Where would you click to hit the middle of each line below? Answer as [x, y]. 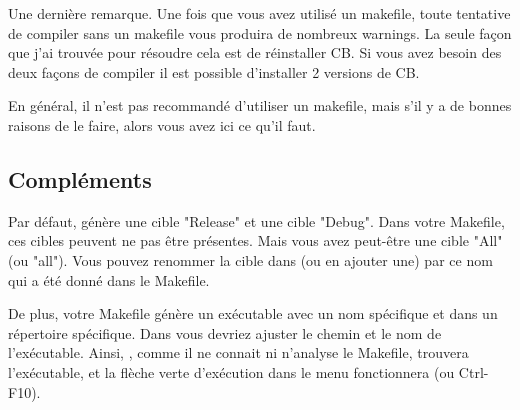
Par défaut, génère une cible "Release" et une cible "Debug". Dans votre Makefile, [256, 220]
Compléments [80, 178]
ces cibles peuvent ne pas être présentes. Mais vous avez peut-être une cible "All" [255, 240]
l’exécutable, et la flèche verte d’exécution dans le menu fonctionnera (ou [231, 371]
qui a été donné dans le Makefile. [109, 279]
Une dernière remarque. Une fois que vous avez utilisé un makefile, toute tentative [259, 13]
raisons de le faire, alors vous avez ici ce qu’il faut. [162, 124]
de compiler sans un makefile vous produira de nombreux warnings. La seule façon [260, 32]
